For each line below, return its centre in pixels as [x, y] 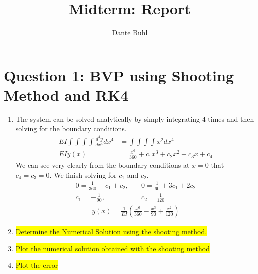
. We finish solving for [83, 174]
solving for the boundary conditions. [71, 129]
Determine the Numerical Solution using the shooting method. [111, 231]
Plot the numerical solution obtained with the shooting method [112, 248]
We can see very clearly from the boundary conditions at [102, 165]
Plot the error [37, 265]
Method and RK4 [66, 95]
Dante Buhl [130, 32]
